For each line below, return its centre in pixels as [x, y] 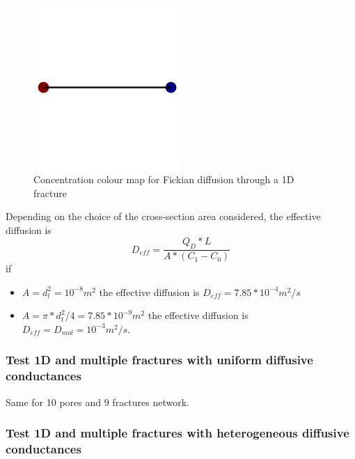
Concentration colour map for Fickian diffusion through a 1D [164, 179]
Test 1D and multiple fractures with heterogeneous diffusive [177, 433]
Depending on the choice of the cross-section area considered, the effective [163, 216]
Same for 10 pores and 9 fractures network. [98, 402]
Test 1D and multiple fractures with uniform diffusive [159, 360]
